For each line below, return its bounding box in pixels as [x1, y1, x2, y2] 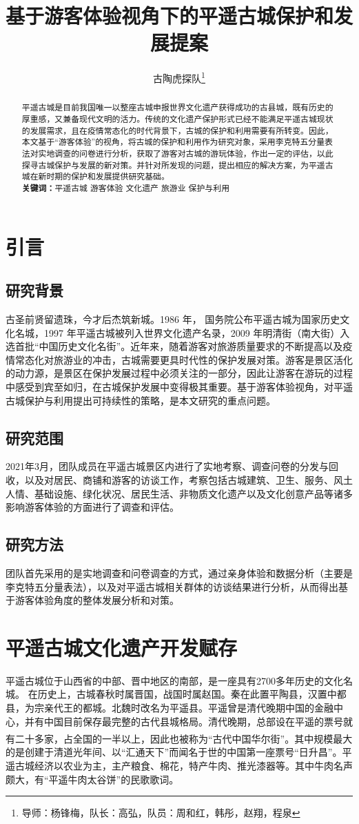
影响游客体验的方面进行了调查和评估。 [6, 500, 179, 514]
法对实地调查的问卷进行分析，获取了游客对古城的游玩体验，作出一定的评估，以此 [21, 147, 334, 159]
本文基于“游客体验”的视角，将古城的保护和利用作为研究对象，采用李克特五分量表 [21, 136, 333, 148]
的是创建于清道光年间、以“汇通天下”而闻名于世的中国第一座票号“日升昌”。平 [6, 745, 352, 759]
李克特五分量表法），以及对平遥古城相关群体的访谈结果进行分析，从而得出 [6, 579, 338, 594]
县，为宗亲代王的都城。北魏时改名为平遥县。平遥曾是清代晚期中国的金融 [6, 700, 334, 715]
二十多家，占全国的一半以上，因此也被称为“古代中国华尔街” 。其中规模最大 [14, 731, 353, 745]
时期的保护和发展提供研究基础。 [46, 170, 170, 182]
